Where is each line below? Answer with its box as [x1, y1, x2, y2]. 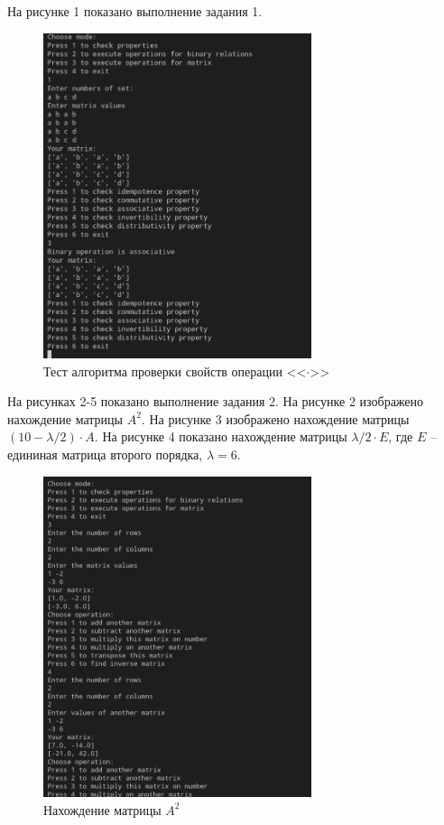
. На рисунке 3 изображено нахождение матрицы [141, 409, 410, 428]
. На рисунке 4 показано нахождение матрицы [94, 427, 347, 446]
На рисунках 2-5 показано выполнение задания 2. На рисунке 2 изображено [7, 392, 424, 411]
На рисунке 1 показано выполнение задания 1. [7, 2, 263, 20]
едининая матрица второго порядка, [7, 444, 203, 463]
